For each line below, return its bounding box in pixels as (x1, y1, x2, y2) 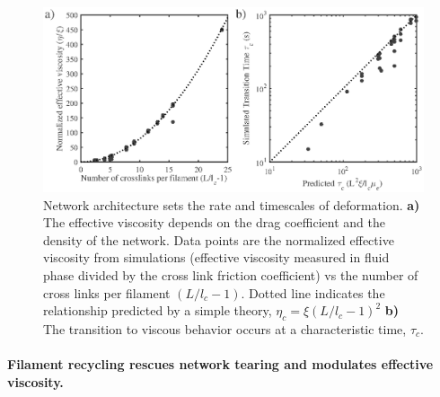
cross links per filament (43, 283, 171, 302)
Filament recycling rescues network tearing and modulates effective (7, 355, 434, 374)
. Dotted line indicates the (241, 283, 385, 302)
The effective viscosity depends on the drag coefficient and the (43, 213, 385, 232)
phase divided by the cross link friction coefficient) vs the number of (43, 265, 418, 284)
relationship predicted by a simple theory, (43, 301, 272, 320)
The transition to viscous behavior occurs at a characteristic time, (43, 319, 407, 338)
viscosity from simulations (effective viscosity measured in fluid (43, 248, 390, 267)
